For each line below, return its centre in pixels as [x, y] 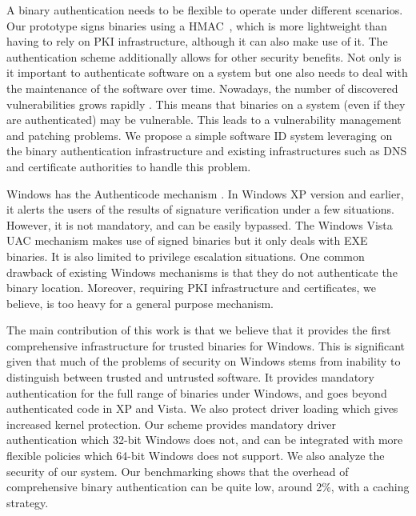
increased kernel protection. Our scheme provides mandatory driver [171, 424]
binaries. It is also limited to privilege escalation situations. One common [186, 256]
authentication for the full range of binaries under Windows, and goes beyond [197, 392]
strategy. [28, 502]
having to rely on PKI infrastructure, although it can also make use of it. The [197, 41]
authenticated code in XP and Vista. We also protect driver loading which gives [202, 408]
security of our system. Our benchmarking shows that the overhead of [178, 471]
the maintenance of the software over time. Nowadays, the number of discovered [202, 88]
